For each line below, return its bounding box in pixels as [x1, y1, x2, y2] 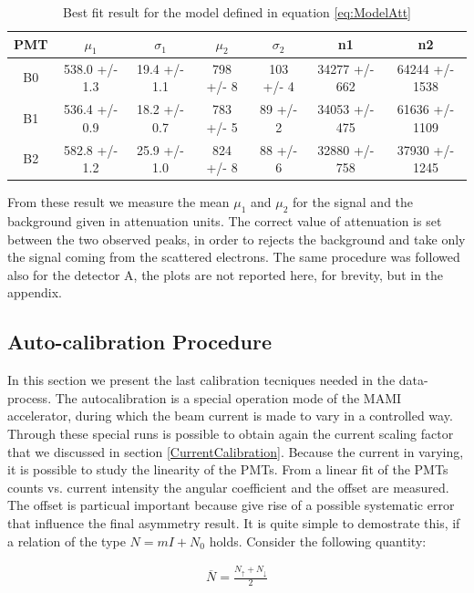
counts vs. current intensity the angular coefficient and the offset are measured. [7, 477, 449, 496]
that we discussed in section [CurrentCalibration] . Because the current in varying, [7, 442, 464, 461]
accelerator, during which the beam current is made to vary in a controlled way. [7, 406, 453, 425]
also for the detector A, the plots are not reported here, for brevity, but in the [7, 265, 444, 284]
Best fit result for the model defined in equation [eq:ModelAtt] [63, 3, 411, 21]
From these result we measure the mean [7, 192, 230, 212]
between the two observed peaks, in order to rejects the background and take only [7, 229, 466, 248]
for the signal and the [293, 192, 414, 212]
